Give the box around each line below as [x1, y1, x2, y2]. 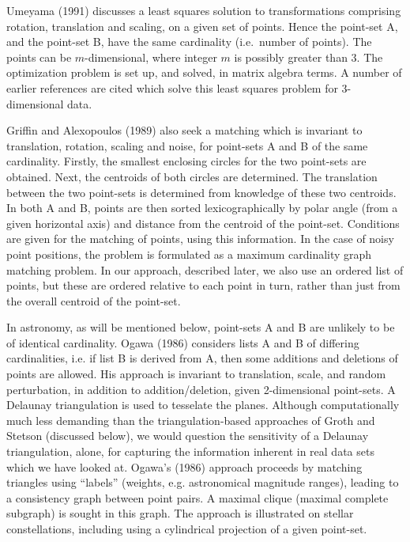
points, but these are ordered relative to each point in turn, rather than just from [6, 277, 401, 294]
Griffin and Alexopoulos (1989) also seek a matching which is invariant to [6, 122, 363, 138]
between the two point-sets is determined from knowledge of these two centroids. [6, 184, 397, 200]
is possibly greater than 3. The [234, 48, 383, 65]
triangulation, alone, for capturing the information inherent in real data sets [6, 443, 374, 460]
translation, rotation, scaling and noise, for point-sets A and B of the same [6, 137, 368, 154]
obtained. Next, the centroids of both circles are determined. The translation [6, 168, 378, 184]
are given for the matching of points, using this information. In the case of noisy [6, 230, 394, 247]
